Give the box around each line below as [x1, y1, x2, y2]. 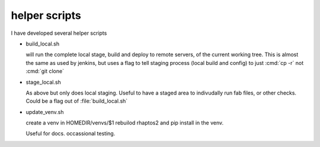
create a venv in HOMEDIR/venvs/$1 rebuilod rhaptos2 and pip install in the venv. [25, 119, 224, 126]
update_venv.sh [25, 108, 64, 115]
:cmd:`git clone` [25, 68, 65, 75]
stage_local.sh [25, 79, 62, 86]
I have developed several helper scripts [11, 30, 107, 37]
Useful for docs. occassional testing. [25, 130, 116, 137]
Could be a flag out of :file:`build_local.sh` [25, 97, 128, 104]
